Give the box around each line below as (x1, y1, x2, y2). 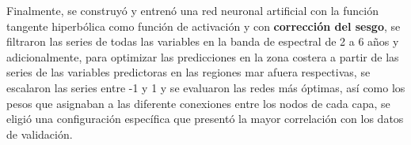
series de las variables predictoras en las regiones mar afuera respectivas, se (6, 64, 371, 80)
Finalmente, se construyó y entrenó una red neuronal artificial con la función (6, 2, 379, 18)
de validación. (6, 125, 73, 142)
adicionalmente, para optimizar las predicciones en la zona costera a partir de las (6, 48, 399, 65)
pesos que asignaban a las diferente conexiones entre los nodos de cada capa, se (6, 95, 390, 111)
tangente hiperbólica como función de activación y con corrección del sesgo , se (6, 17, 401, 34)
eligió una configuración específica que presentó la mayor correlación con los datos (6, 110, 404, 127)
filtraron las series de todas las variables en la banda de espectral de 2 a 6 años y (6, 33, 399, 50)
